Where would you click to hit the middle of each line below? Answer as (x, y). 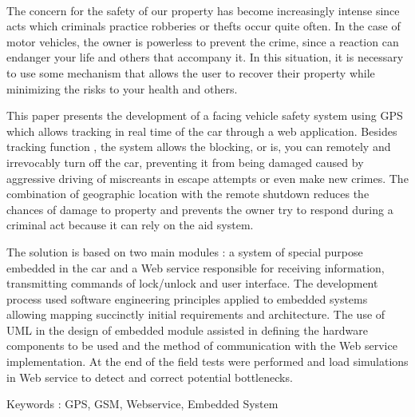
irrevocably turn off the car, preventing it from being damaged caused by (185, 162)
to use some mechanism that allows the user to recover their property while (191, 72)
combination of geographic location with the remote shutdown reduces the (188, 194)
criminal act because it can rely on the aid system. (130, 225)
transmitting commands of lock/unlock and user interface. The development (192, 283)
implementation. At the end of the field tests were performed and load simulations (207, 361)
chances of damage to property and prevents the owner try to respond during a (200, 209)
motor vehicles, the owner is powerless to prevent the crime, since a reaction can (203, 41)
